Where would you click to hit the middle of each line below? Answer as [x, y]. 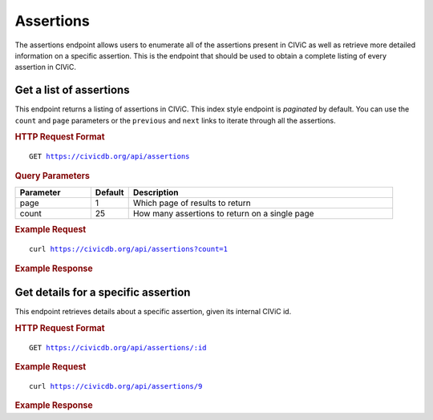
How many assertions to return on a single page [223, 213]
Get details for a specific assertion [103, 292]
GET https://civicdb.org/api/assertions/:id [118, 347]
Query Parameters [52, 176]
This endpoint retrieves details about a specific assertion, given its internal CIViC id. [153, 311]
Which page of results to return [192, 203]
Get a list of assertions [72, 90]
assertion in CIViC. [45, 67]
